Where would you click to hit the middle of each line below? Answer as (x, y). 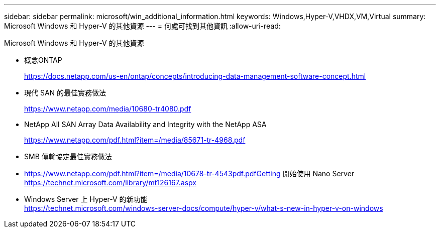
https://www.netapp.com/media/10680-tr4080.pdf (108, 109)
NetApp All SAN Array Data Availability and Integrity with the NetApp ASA (145, 124)
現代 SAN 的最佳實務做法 (65, 93)
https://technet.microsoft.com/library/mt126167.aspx (110, 183)
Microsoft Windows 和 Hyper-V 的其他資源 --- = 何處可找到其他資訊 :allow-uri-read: (142, 26)
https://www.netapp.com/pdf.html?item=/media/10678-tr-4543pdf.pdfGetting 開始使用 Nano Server (189, 173)
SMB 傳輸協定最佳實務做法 (68, 156)
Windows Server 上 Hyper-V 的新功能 (86, 199)
